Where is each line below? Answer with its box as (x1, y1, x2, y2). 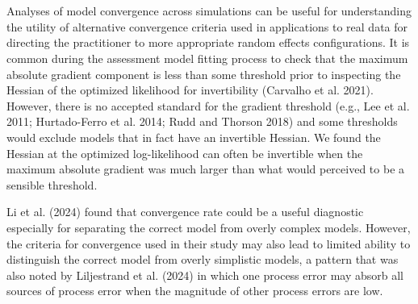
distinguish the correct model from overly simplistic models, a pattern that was (6, 251, 399, 268)
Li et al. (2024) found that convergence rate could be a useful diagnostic (6, 203, 364, 220)
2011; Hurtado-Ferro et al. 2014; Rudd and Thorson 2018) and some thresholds (6, 113, 398, 130)
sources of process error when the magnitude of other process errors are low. (6, 282, 383, 299)
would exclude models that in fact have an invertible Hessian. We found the (6, 128, 381, 145)
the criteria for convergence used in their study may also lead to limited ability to (6, 235, 411, 252)
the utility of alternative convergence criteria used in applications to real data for (6, 18, 408, 35)
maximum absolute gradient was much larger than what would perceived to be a (6, 160, 405, 177)
